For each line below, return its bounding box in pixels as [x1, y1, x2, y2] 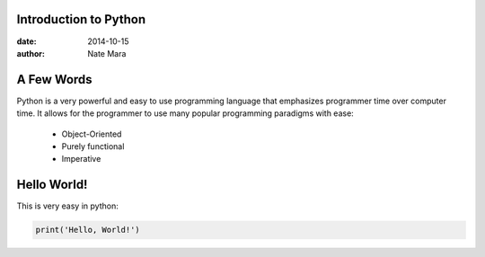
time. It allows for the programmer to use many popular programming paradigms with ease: [16, 108, 354, 119]
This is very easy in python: [16, 200, 119, 211]
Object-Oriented [61, 128, 122, 139]
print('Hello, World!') [35, 225, 141, 235]
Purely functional [61, 140, 125, 152]
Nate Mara [87, 48, 127, 58]
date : [16, 36, 37, 47]
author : [16, 48, 45, 58]
